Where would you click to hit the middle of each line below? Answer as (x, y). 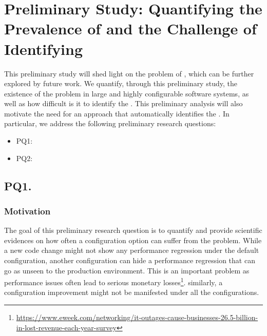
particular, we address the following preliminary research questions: (110, 123)
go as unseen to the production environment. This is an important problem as (127, 270)
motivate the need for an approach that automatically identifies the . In (117, 113)
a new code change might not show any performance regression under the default (132, 250)
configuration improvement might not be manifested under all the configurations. (132, 292)
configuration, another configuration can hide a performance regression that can (130, 260)
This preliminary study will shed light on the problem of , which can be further (129, 73)
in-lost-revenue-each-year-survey (66, 327)
